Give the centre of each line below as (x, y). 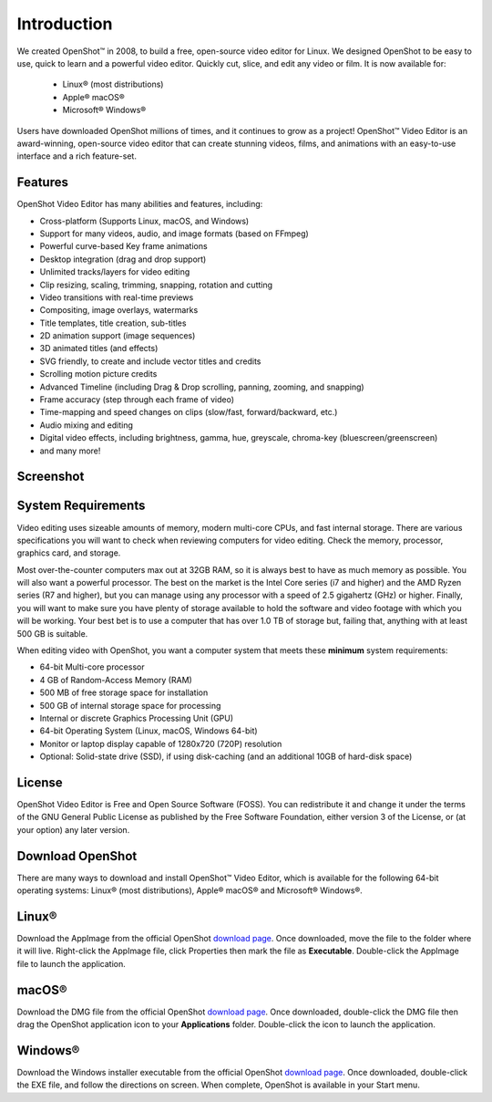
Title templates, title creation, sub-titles (113, 323)
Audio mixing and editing (87, 425)
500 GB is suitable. (52, 633)
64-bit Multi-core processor (92, 667)
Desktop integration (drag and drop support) (123, 259)
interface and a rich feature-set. (77, 156)
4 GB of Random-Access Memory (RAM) (116, 680)
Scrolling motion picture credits (98, 374)
